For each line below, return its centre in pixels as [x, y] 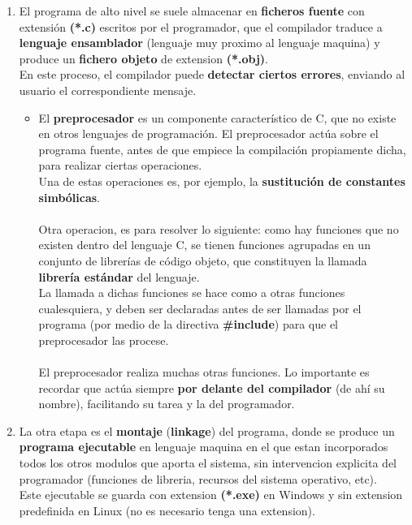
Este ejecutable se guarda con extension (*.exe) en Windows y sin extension [211, 495]
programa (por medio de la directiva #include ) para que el [189, 324]
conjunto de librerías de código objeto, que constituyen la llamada [203, 260]
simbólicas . [69, 197]
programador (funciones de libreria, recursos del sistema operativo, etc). [198, 478]
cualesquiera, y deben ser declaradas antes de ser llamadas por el [200, 308]
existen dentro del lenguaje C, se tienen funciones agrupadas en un [204, 245]
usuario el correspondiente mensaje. [108, 90]
